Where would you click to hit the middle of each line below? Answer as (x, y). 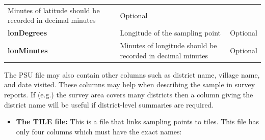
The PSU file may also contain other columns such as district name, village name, (132, 74)
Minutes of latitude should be (54, 10)
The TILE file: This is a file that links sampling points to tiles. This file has (137, 121)
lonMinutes (28, 50)
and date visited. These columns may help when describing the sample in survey (130, 84)
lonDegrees (27, 33)
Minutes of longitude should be (168, 45)
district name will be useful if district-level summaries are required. (109, 104)
